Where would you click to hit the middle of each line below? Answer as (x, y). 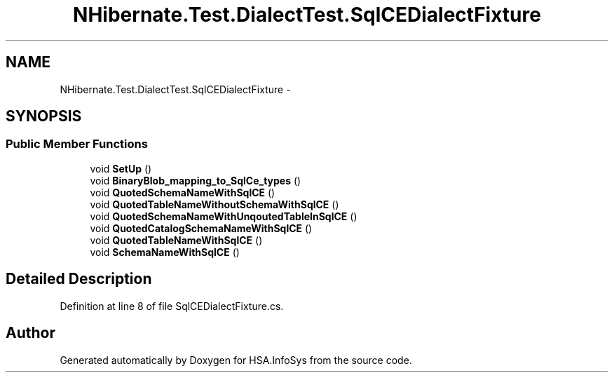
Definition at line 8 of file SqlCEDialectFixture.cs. (172, 306)
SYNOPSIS (44, 116)
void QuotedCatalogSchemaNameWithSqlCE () (201, 228)
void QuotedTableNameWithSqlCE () (176, 240)
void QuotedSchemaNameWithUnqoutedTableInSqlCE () (224, 216)
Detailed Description (79, 279)
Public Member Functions (77, 144)
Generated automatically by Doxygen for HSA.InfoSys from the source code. (236, 360)
